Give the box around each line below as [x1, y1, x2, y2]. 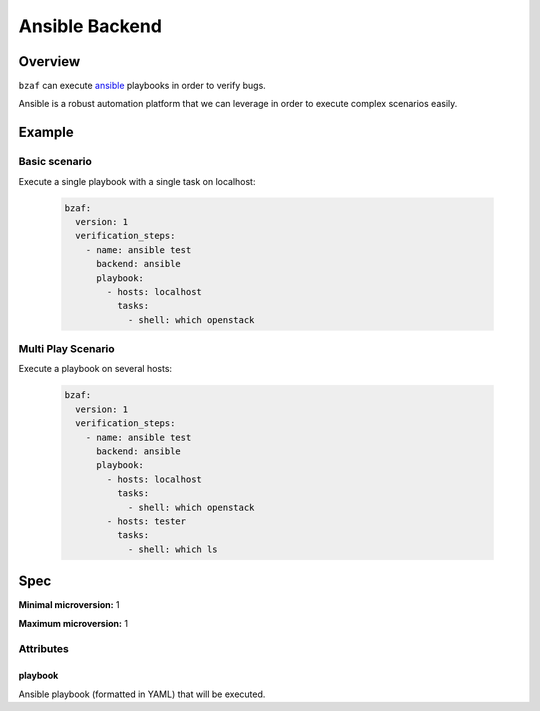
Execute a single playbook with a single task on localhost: [18, 175, 256, 187]
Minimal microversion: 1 [18, 599, 120, 611]
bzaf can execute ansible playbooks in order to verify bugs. [18, 80, 267, 92]
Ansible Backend [18, 15, 162, 37]
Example [18, 124, 74, 141]
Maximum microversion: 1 [18, 617, 129, 629]
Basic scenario [18, 155, 92, 169]
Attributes [18, 642, 69, 656]
